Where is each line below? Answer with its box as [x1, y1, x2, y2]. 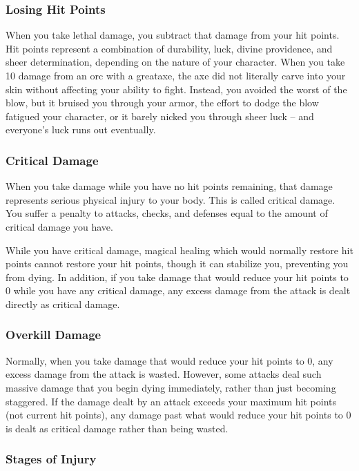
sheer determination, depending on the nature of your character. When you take [6, 55, 345, 69]
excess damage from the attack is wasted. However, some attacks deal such [6, 367, 322, 381]
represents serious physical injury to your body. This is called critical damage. [6, 192, 336, 206]
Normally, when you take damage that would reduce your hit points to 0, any [6, 353, 333, 367]
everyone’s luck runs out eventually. [6, 122, 156, 137]
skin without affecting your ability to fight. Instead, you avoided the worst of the [6, 81, 347, 96]
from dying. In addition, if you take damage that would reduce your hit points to [6, 269, 349, 284]
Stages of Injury [6, 450, 97, 468]
